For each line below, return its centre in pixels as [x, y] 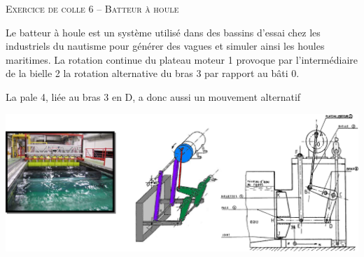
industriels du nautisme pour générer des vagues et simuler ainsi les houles [165, 46]
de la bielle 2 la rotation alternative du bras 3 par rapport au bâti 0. [153, 73]
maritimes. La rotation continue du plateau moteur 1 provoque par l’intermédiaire [182, 59]
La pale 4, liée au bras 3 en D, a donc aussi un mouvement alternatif [153, 96]
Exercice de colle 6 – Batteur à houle [92, 8]
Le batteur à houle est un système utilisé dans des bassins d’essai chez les [163, 32]
